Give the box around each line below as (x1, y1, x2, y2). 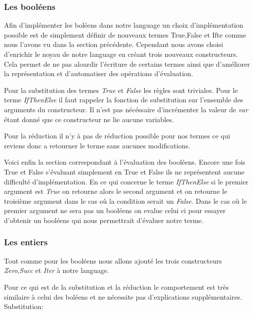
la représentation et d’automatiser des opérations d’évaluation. (4, 68, 193, 79)
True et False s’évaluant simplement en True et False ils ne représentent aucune (4, 166, 245, 177)
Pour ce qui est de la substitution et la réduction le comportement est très (4, 281, 229, 292)
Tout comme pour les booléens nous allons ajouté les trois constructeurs (4, 255, 222, 266)
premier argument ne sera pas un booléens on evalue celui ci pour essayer (4, 205, 226, 216)
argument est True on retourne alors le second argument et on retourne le (4, 186, 227, 196)
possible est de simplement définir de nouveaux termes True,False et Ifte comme (4, 29, 246, 40)
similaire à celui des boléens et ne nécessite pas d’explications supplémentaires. (4, 291, 242, 302)
